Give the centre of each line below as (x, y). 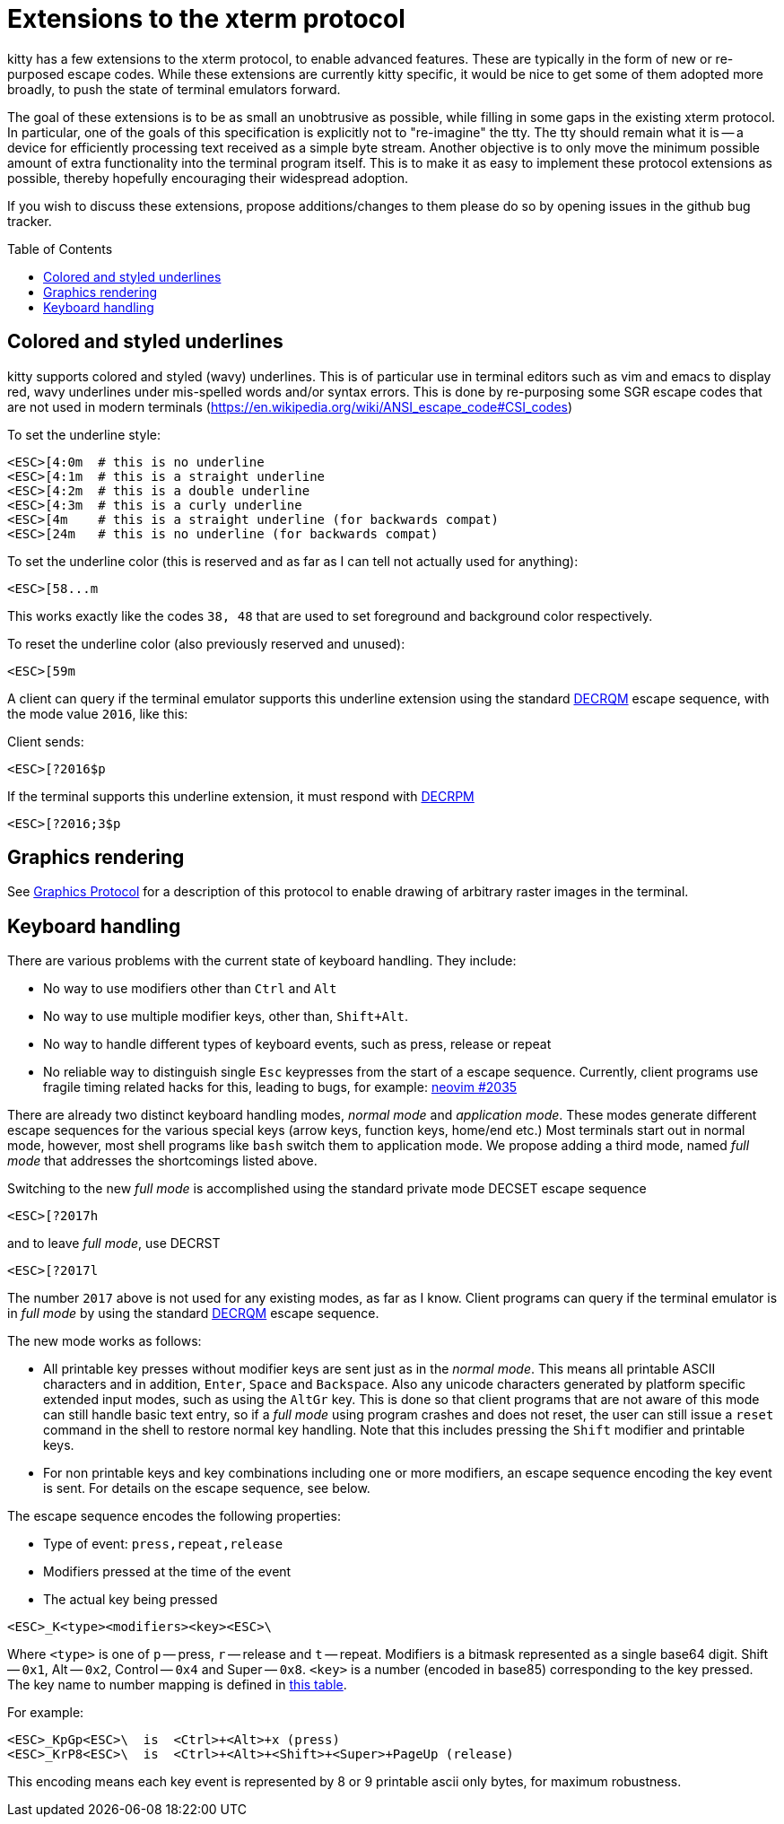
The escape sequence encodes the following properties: (174, 1516)
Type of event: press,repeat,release (163, 1544)
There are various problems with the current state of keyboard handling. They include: (262, 961)
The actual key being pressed (131, 1600)
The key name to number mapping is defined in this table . (177, 1685)
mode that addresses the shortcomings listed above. (162, 1161)
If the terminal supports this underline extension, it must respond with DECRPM (241, 796)
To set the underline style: (84, 434)
